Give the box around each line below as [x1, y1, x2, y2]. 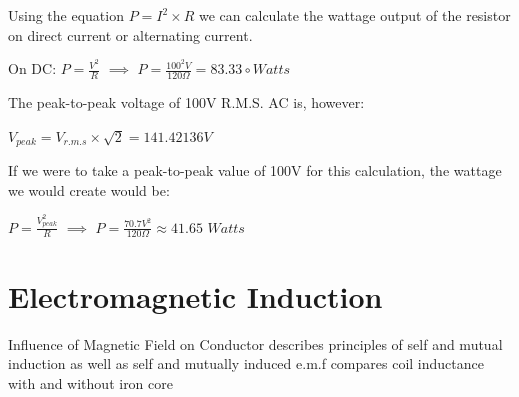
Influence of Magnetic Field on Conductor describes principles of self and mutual [8, 333, 503, 354]
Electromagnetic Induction [8, 275, 383, 316]
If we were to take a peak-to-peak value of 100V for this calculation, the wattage [8, 160, 502, 181]
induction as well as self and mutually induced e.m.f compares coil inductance [8, 353, 484, 374]
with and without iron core [8, 372, 173, 393]
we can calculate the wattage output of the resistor [199, 5, 511, 25]
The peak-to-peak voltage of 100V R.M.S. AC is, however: [8, 92, 365, 113]
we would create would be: [8, 179, 170, 200]
